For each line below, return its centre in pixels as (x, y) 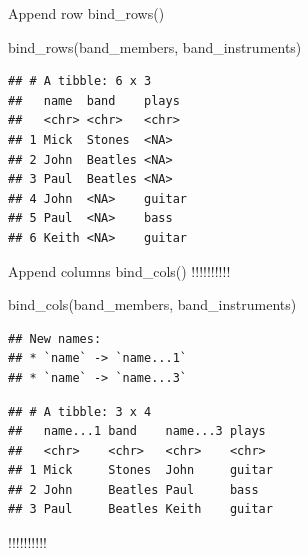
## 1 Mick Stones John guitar (140, 470)
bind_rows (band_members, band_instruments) (155, 46)
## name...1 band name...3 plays (137, 431)
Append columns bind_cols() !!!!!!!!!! (119, 270)
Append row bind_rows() (86, 13)
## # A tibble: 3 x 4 (80, 411)
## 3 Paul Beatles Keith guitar (140, 509)
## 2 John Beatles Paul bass (133, 489)
